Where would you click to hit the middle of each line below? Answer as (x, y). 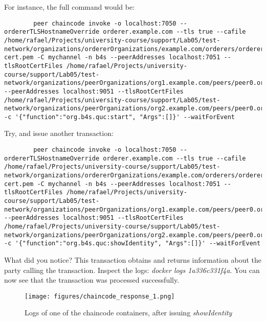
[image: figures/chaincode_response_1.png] (100, 296)
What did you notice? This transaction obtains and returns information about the (133, 259)
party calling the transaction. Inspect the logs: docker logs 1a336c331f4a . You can (132, 270)
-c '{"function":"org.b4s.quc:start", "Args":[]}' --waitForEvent (120, 117)
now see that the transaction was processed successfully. (92, 280)
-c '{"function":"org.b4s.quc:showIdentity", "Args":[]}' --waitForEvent (132, 244)
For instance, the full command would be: (70, 7)
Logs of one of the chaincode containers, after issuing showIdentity (128, 313)
